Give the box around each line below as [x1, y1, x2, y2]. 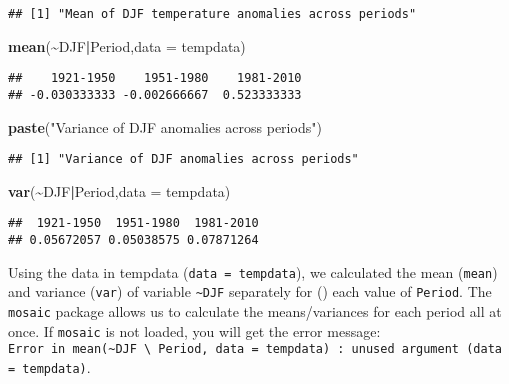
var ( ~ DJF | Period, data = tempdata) [8, 180, 231, 201]
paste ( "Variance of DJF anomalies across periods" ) [8, 116, 322, 137]
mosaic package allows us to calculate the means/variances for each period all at [8, 301, 502, 322]
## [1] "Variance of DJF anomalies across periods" [8, 152, 359, 167]
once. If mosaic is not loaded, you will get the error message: [8, 320, 381, 341]
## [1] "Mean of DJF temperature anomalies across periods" [8, 7, 417, 21]
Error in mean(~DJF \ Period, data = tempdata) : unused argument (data [8, 342, 502, 357]
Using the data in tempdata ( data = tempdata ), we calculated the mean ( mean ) [8, 261, 498, 282]
